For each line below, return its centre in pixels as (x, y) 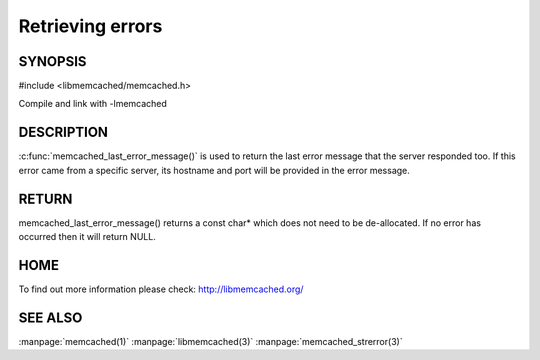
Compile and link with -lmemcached (92, 104)
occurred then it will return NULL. (87, 237)
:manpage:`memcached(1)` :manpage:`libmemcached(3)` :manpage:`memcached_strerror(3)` (211, 341)
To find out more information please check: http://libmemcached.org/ (161, 289)
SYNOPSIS (52, 61)
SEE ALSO (50, 317)
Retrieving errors (90, 26)
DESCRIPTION (63, 132)
